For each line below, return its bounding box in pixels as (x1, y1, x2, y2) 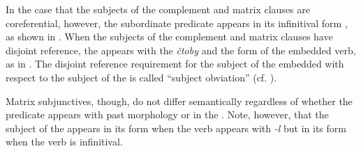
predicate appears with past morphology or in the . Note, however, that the (6, 107, 329, 122)
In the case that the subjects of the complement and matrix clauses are (6, 2, 310, 16)
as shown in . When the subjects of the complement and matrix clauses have (6, 29, 333, 44)
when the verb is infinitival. (6, 134, 123, 149)
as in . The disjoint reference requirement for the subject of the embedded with (6, 56, 344, 71)
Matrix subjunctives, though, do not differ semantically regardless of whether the (6, 93, 353, 108)
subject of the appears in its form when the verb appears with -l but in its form (6, 120, 346, 135)
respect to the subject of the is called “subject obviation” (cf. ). (6, 70, 277, 84)
